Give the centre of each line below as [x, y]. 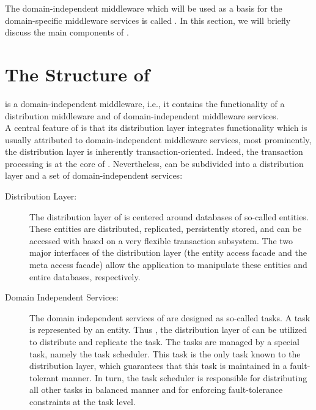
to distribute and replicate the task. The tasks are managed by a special [164, 341]
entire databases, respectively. [85, 276]
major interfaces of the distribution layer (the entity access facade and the [168, 252]
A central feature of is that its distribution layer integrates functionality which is [156, 128]
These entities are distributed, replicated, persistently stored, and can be [166, 229]
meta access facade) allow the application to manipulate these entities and [168, 265]
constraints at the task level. [83, 401]
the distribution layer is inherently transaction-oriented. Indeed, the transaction [154, 151]
